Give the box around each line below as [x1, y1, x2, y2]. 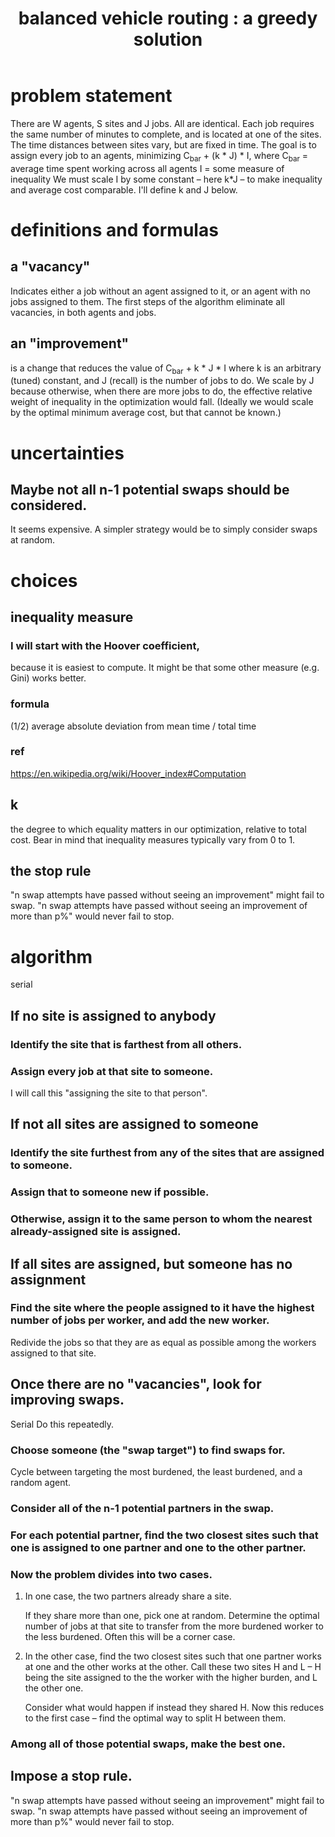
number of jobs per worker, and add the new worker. [10, 1313, 270, 1327]
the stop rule [10, 863, 92, 880]
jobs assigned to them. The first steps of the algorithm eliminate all [10, 295, 285, 307]
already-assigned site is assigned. [10, 1225, 182, 1239]
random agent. [10, 1476, 72, 1488]
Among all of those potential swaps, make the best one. [10, 1737, 286, 1751]
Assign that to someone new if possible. [10, 1185, 210, 1199]
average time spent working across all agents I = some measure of [10, 162, 285, 174]
